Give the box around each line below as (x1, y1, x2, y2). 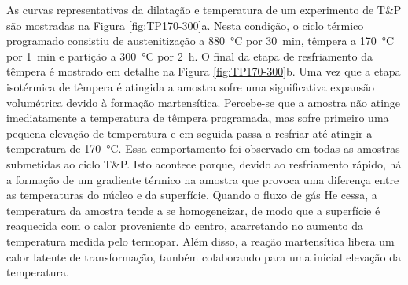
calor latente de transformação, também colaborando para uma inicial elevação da (6, 248, 401, 265)
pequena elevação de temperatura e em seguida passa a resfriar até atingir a (6, 124, 373, 141)
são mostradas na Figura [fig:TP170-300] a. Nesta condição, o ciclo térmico (6, 17, 364, 33)
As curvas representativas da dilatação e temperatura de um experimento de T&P (6, 2, 402, 17)
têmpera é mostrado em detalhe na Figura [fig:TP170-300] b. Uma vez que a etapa (6, 63, 401, 80)
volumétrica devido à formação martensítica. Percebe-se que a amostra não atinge (6, 94, 401, 110)
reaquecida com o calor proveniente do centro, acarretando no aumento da (6, 217, 364, 234)
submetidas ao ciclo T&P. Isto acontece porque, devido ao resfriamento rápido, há (6, 155, 402, 172)
